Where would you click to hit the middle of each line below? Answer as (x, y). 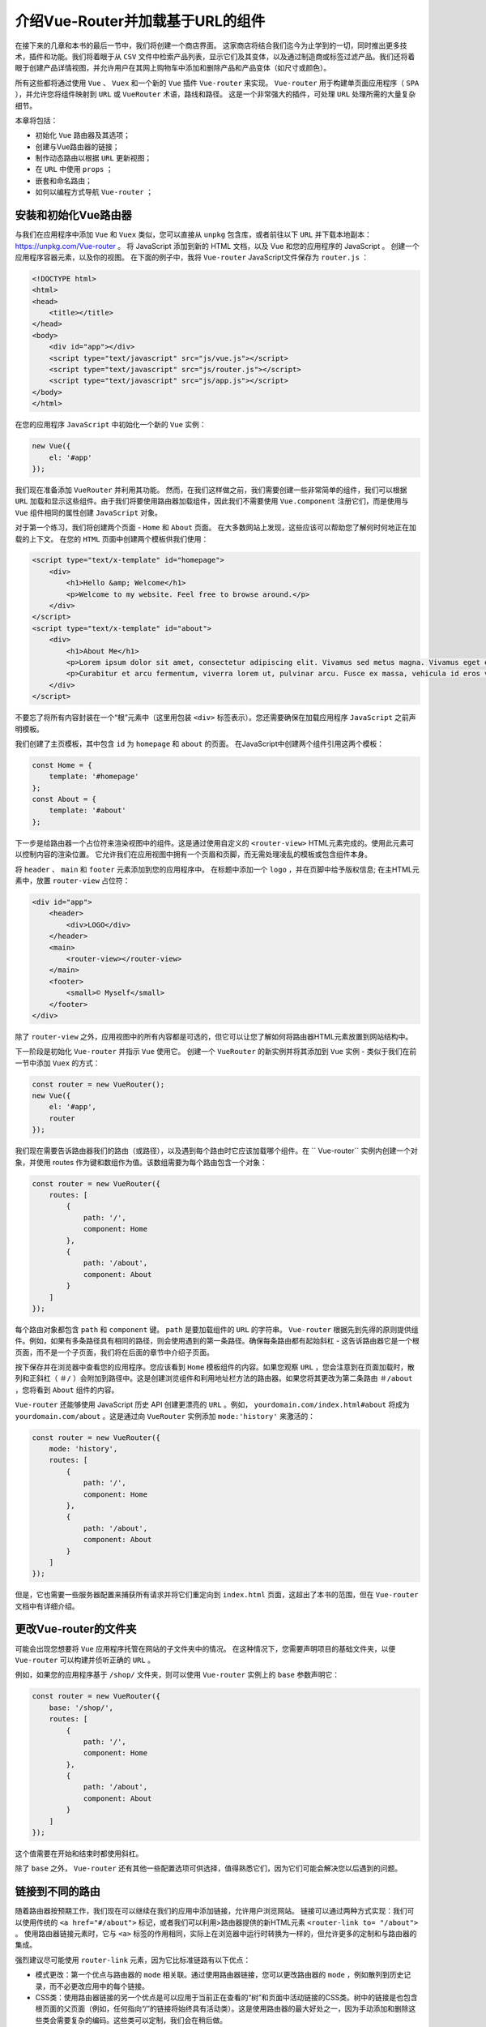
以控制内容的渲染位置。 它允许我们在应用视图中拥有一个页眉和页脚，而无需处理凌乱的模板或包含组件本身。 (193, 855)
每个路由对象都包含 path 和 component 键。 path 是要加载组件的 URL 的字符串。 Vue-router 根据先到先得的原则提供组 (217, 1329)
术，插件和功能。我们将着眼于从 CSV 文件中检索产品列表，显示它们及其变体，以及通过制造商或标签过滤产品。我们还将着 (215, 56)
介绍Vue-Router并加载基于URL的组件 (140, 21)
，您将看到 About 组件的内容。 (67, 1390)
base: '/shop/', (81, 1708)
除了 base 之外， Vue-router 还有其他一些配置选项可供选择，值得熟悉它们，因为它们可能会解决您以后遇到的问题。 (209, 1868)
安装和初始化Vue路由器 (74, 215)
